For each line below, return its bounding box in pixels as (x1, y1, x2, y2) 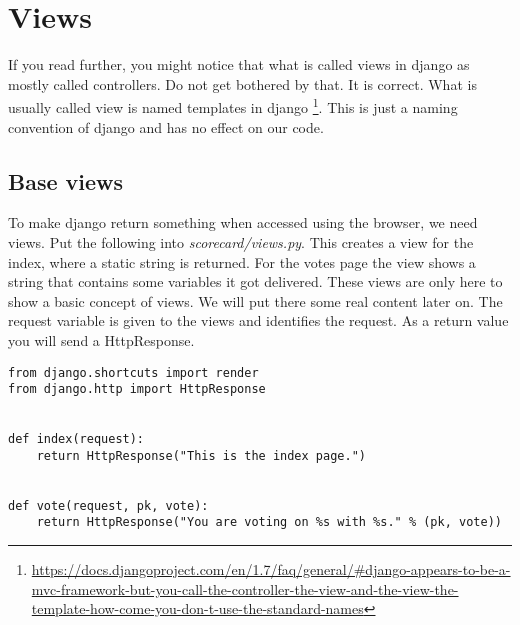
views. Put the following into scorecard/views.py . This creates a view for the (8, 231, 474, 252)
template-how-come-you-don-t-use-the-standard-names (31, 598, 364, 619)
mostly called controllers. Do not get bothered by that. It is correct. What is (8, 73, 477, 94)
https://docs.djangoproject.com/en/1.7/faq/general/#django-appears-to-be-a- (31, 559, 511, 580)
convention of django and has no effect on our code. (8, 116, 324, 137)
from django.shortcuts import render (8, 365, 259, 380)
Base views (8, 165, 124, 196)
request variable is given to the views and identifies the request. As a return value (8, 310, 509, 331)
